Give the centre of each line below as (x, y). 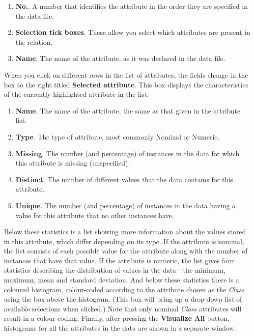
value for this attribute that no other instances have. (95, 215)
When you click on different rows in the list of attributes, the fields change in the (126, 74)
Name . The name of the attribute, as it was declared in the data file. (120, 58)
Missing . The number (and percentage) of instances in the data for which (127, 153)
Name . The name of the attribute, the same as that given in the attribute (128, 110)
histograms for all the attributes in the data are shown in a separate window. (120, 328)
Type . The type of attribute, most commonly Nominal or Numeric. (117, 136)
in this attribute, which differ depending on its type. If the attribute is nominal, (124, 241)
